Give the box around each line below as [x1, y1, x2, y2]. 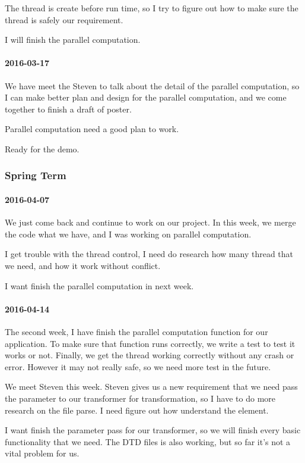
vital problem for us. [5, 447, 80, 459]
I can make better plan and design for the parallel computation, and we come [5, 91, 287, 104]
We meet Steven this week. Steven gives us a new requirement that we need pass [5, 380, 298, 393]
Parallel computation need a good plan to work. [5, 123, 179, 135]
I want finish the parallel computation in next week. [5, 279, 194, 292]
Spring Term [5, 168, 66, 183]
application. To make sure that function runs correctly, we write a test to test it [5, 337, 296, 349]
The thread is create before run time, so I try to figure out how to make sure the [5, 2, 298, 14]
